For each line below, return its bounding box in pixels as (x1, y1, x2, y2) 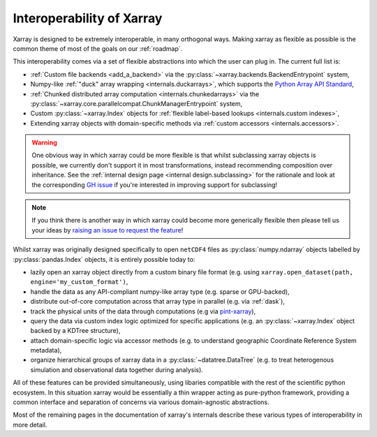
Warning (31, 138, 57, 147)
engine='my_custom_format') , (30, 278, 128, 286)
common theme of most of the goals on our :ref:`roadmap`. (13, 44, 183, 52)
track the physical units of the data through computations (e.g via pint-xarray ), (30, 307, 256, 316)
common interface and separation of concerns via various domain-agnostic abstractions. (13, 398, 269, 406)
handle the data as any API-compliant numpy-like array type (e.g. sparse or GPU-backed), (30, 287, 290, 296)
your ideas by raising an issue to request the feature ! (31, 225, 184, 234)
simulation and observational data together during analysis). (30, 365, 204, 373)
